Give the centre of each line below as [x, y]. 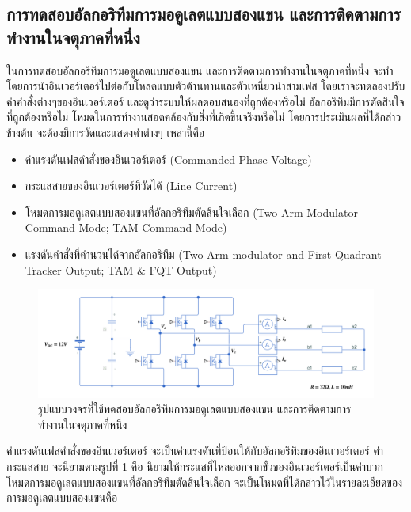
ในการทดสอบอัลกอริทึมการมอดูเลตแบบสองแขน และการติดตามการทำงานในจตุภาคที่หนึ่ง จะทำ [200, 70]
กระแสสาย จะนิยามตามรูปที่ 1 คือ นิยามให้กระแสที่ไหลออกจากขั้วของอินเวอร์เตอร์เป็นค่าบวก [195, 466]
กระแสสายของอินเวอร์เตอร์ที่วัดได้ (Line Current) [131, 186]
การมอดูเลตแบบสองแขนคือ [62, 497]
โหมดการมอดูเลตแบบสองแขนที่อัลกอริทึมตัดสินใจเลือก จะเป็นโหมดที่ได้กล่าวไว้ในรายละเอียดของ [205, 482]
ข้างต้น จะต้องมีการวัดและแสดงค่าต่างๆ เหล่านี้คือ [106, 132]
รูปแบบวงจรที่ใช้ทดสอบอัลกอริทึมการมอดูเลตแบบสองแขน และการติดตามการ [195, 409]
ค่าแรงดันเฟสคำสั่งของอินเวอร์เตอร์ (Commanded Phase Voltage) [168, 159]
